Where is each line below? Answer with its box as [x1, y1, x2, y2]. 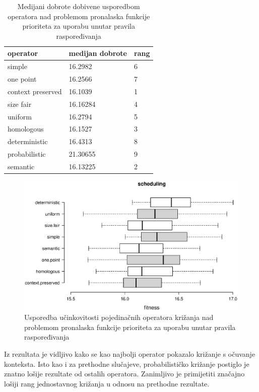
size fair [8, 98, 32, 109]
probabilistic [8, 149, 46, 159]
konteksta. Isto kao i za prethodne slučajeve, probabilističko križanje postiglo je [4, 358, 249, 369]
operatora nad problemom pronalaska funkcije [8, 11, 150, 21]
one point [8, 74, 37, 84]
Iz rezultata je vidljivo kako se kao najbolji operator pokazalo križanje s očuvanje [4, 348, 255, 359]
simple [8, 61, 27, 72]
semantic [8, 161, 35, 171]
